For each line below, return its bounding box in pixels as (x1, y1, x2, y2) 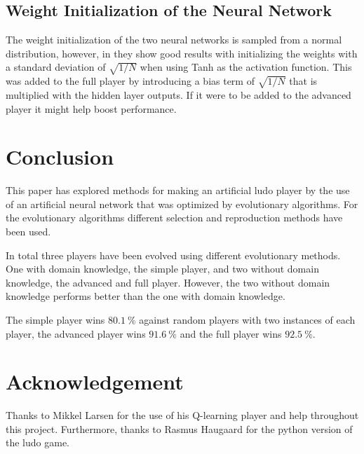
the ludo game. (6, 435, 69, 450)
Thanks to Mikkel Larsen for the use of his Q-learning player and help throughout (6, 408, 359, 422)
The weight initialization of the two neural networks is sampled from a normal (6, 32, 342, 47)
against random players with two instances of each (139, 312, 356, 326)
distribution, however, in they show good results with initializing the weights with (6, 46, 358, 60)
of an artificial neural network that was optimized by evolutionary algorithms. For (6, 196, 358, 211)
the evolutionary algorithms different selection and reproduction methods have (6, 210, 343, 225)
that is (289, 74, 318, 88)
